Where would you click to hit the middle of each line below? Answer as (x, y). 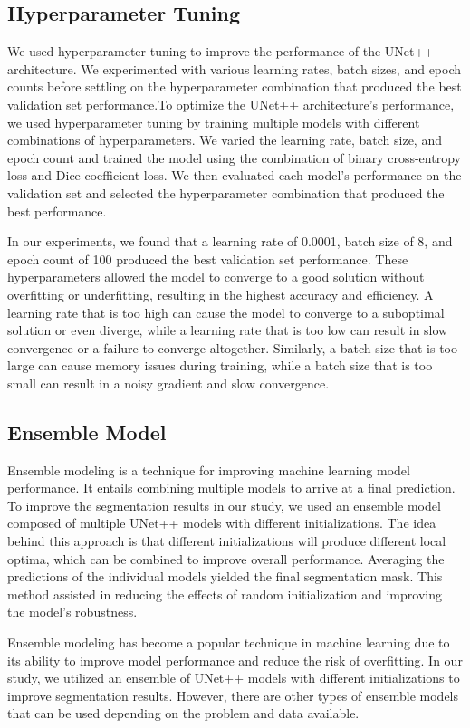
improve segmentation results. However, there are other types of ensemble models (233, 695)
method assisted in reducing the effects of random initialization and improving (225, 594)
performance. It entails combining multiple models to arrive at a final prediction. (231, 488)
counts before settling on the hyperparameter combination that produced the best (235, 86)
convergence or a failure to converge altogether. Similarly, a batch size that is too (232, 347)
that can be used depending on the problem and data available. (183, 713)
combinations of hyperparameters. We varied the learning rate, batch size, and (225, 140)
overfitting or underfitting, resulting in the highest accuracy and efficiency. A (221, 294)
